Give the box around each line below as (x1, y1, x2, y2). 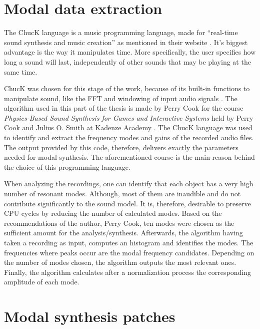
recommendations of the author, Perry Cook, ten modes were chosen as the (4, 217, 234, 228)
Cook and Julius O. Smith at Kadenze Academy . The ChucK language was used (4, 122, 252, 133)
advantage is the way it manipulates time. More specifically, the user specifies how (4, 47, 256, 57)
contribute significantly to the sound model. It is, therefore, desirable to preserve (4, 198, 251, 208)
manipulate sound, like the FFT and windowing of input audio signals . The (4, 93, 237, 103)
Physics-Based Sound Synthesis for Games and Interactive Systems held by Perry (4, 112, 253, 123)
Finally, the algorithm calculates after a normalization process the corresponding (4, 266, 251, 277)
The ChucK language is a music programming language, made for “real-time (4, 27, 238, 38)
